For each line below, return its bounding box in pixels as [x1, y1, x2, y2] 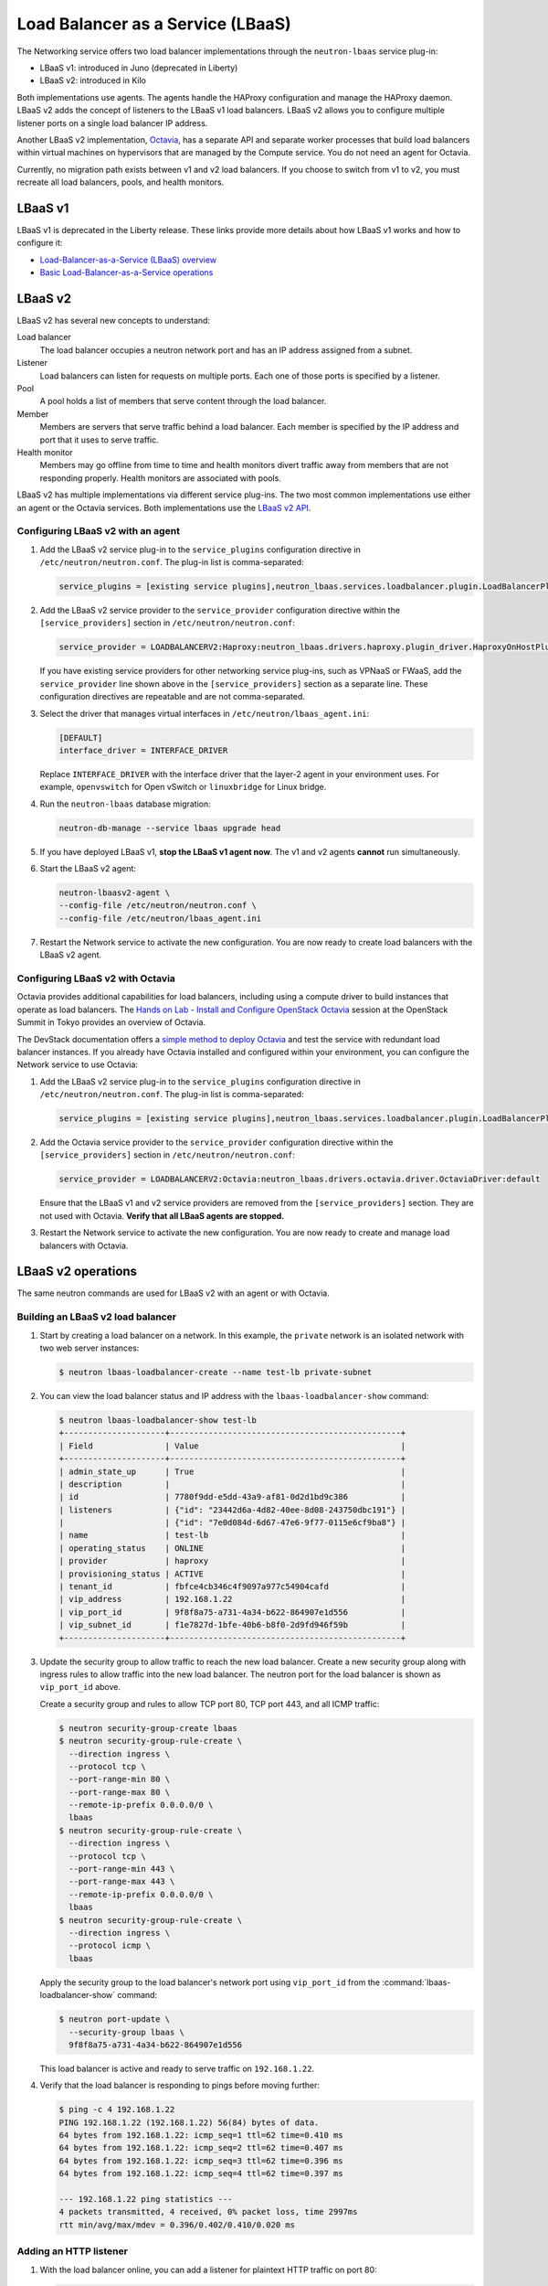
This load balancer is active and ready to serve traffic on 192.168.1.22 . [39, 2063, 315, 2074]
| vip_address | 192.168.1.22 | [58, 1594, 406, 1605]
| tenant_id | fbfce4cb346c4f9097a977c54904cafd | [58, 1582, 406, 1592]
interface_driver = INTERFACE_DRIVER [58, 745, 228, 755]
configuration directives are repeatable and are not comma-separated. [39, 691, 306, 702]
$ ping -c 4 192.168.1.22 [58, 2104, 175, 2115]
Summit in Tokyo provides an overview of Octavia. [16, 1017, 205, 1028]
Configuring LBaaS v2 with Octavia [16, 972, 175, 985]
